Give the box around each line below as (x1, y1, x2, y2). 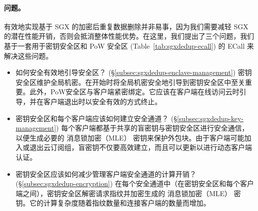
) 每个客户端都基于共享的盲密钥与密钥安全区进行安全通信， (56, 123, 249, 133)
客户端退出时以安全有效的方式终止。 (43, 96, 162, 106)
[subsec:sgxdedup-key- (177, 113, 244, 123)
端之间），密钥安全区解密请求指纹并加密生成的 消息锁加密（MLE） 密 (15, 188, 241, 198)
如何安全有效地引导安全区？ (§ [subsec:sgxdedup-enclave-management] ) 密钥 (15, 67, 252, 77)
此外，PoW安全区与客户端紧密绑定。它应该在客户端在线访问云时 (29, 86, 240, 97)
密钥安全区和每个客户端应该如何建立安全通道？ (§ (15, 113, 177, 123)
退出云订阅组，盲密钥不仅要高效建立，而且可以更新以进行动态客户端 (29, 142, 252, 152)
